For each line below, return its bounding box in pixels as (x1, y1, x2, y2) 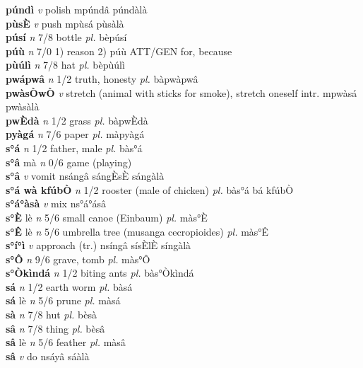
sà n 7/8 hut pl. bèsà (6, 307, 97, 322)
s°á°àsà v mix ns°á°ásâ (6, 196, 106, 211)
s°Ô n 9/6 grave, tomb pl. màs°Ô (6, 251, 150, 266)
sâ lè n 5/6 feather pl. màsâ (6, 335, 126, 350)
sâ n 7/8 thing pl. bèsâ (6, 321, 105, 335)
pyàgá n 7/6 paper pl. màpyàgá (6, 127, 145, 142)
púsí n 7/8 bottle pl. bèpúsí (6, 30, 127, 45)
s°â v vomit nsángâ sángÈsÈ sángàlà (6, 168, 165, 183)
